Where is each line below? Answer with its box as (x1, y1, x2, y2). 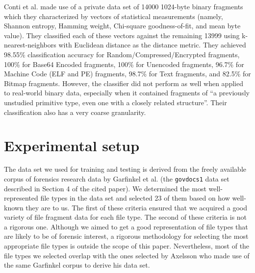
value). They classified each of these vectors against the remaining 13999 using (4, 30, 240, 40)
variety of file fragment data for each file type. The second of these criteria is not (4, 212, 247, 222)
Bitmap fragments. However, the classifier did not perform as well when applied (4, 78, 243, 88)
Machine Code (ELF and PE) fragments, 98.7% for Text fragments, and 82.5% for (4, 68, 251, 79)
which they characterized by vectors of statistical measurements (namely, (4, 11, 223, 21)
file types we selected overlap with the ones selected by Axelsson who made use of (4, 250, 250, 260)
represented (4, 193, 38, 203)
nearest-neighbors (4, 40, 56, 50)
